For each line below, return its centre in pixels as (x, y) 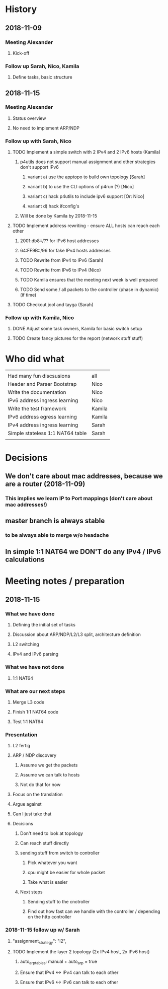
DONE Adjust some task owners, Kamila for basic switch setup (77, 329)
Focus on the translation (37, 795)
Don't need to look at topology (52, 833)
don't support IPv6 (39, 167)
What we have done (30, 614)
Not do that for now (40, 785)
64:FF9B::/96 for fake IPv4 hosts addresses (65, 251)
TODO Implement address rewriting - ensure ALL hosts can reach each (86, 226)
